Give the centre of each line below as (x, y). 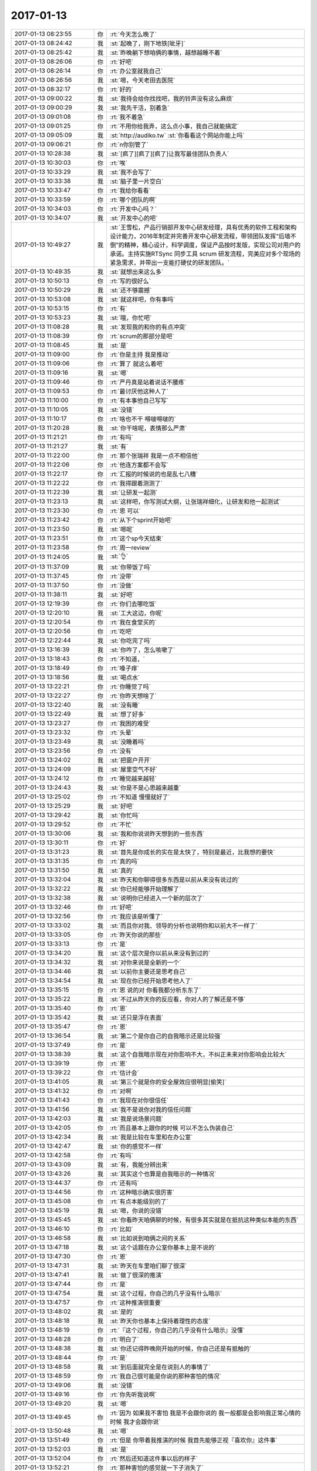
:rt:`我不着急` (127, 117)
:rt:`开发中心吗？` (133, 209)
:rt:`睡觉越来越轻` (133, 778)
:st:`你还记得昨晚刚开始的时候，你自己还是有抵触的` (181, 1349)
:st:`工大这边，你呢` (136, 613)
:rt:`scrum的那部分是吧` (142, 336)
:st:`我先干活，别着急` (139, 108)
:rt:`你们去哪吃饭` (133, 604)
